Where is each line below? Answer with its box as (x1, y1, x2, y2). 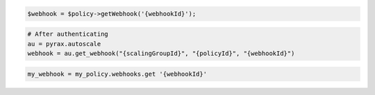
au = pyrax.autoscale (27, 40, 101, 47)
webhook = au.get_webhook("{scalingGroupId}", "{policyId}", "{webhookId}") (27, 49, 295, 57)
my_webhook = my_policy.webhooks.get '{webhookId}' (27, 70, 208, 78)
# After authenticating (27, 30, 109, 38)
